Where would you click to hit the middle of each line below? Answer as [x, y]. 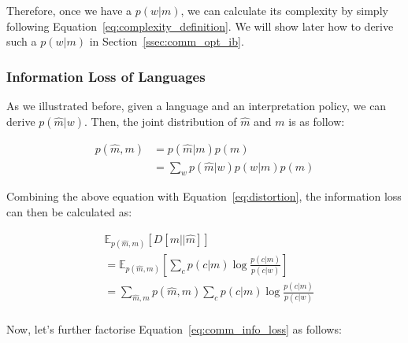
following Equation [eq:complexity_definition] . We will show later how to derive [200, 26]
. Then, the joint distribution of [161, 121]
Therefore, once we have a [69, 10]
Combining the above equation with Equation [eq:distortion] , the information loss [204, 196]
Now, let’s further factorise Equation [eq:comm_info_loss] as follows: [174, 328]
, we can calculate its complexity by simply [284, 10]
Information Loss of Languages [106, 76]
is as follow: [317, 121]
